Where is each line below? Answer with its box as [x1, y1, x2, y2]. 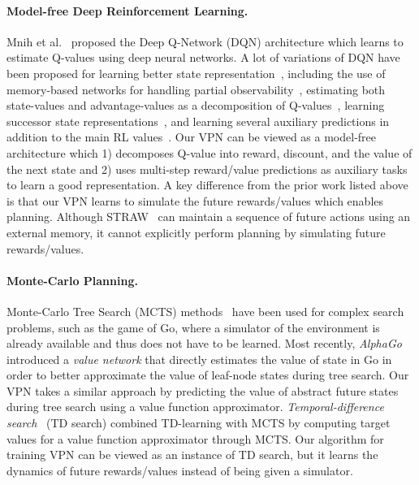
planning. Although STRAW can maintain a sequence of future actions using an [6, 208, 411, 225]
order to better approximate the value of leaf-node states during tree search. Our [6, 366, 409, 383]
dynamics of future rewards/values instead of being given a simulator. [6, 461, 353, 479]
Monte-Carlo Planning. [6, 271, 138, 288]
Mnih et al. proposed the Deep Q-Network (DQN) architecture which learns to [6, 32, 404, 50]
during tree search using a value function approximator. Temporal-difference [6, 398, 384, 415]
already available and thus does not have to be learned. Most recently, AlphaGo [6, 335, 402, 352]
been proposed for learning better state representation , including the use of [6, 64, 386, 81]
